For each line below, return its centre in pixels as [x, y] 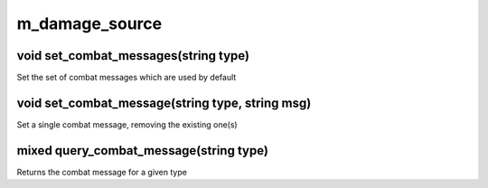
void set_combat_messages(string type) [133, 56]
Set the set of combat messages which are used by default [127, 78]
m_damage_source [89, 23]
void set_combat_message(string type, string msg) [164, 103]
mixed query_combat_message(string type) [142, 150]
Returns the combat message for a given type [102, 172]
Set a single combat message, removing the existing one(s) [127, 124]
